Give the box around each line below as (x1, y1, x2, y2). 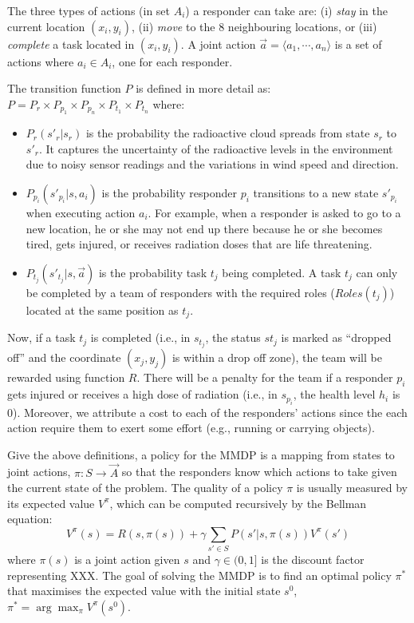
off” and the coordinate (7, 349, 121, 366)
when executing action (26, 204, 136, 220)
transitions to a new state (253, 184, 379, 200)
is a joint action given (74, 551, 180, 568)
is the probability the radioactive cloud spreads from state (85, 125, 370, 141)
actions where (7, 53, 74, 69)
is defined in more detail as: (136, 80, 271, 97)
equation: (7, 510, 53, 527)
